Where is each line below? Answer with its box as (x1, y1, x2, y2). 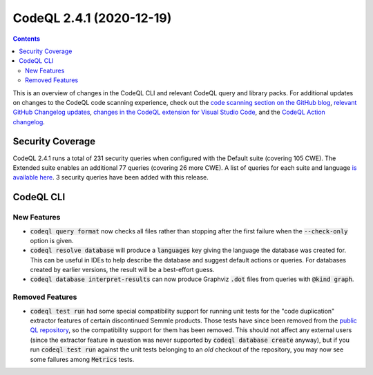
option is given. (30, 236, 74, 244)
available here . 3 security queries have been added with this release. (12, 173, 209, 182)
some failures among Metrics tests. (30, 355, 135, 363)
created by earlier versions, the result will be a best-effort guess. (30, 266, 215, 274)
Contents (12, 35, 41, 43)
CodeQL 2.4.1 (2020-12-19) (12, 10, 172, 26)
